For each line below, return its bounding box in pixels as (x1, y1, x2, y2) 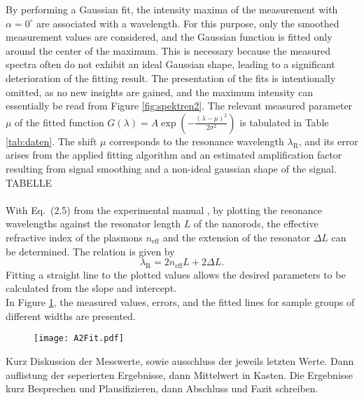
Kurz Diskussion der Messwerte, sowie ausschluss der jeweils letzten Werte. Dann (6, 353, 354, 368)
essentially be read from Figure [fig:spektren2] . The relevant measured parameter (6, 98, 353, 113)
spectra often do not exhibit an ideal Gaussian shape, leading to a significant (6, 57, 335, 72)
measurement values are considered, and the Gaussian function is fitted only (6, 29, 332, 44)
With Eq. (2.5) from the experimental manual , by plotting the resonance (6, 202, 322, 217)
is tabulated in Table (239, 114, 329, 129)
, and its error (298, 133, 358, 148)
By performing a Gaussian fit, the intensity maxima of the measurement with (6, 2, 338, 16)
